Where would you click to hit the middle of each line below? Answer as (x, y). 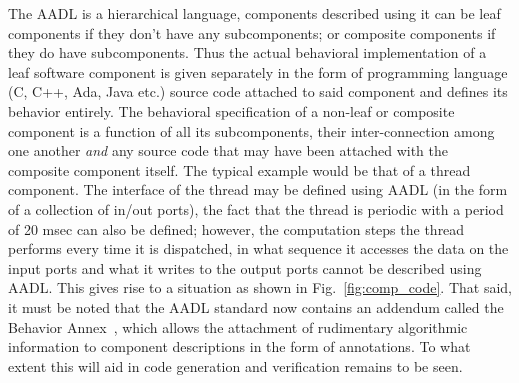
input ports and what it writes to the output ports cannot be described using (245, 267)
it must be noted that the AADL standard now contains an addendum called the (256, 306)
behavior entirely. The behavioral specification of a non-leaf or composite (231, 110)
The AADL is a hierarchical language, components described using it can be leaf (254, 13)
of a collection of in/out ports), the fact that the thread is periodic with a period (256, 208)
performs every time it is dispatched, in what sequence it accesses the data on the (258, 248)
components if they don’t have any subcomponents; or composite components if (252, 32)
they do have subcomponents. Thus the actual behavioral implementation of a (247, 52)
